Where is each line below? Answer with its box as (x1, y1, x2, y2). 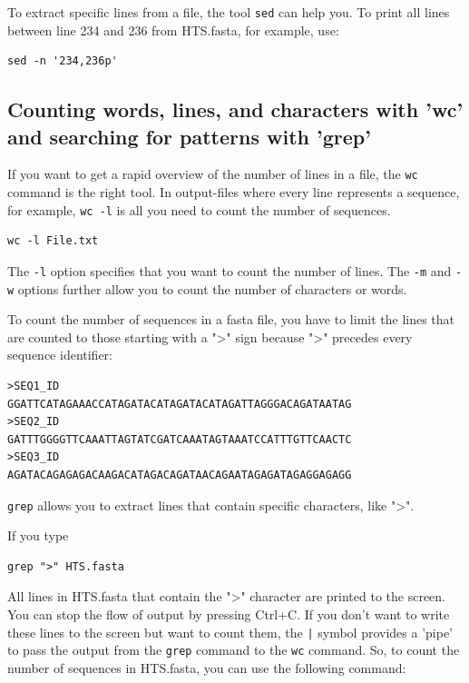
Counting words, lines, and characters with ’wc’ (7, 95, 464, 124)
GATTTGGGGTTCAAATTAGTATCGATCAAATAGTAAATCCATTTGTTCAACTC (7, 432, 352, 446)
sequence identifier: (7, 345, 113, 364)
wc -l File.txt (7, 234, 99, 248)
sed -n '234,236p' (7, 54, 118, 68)
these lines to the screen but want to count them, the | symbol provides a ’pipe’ (7, 622, 453, 641)
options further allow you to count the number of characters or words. (17, 279, 407, 298)
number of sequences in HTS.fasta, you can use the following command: (7, 658, 406, 677)
